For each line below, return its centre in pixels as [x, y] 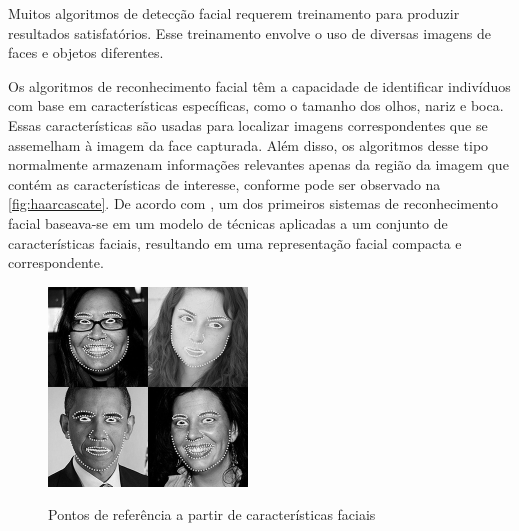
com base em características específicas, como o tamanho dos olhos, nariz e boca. [256, 105]
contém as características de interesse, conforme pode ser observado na [224, 183]
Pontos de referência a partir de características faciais [212, 514]
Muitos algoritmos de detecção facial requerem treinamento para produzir [234, 13]
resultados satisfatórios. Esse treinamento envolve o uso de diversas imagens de [249, 32]
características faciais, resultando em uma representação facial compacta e [235, 242]
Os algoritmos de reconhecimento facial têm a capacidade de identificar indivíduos [259, 85]
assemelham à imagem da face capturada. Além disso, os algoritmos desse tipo [248, 144]
